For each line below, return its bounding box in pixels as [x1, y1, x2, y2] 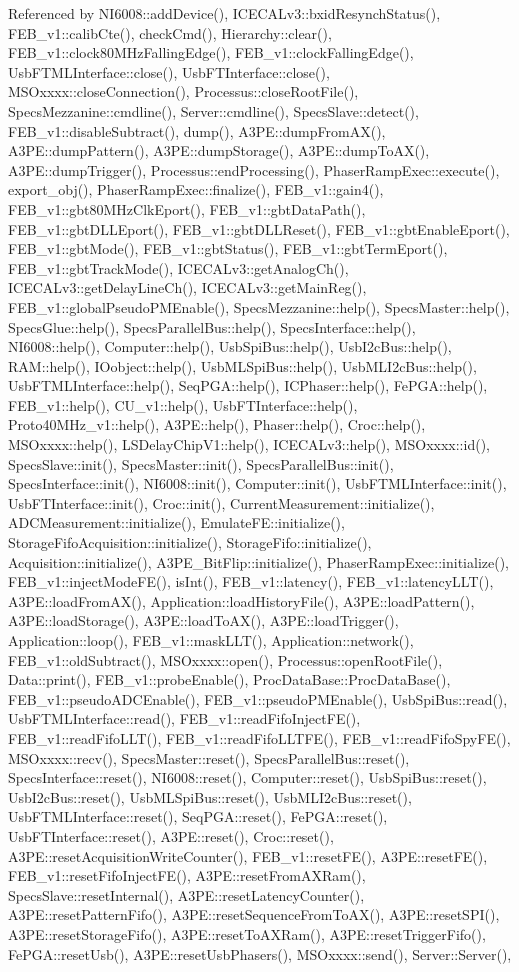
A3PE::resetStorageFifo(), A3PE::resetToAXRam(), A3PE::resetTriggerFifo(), [8, 923, 486, 944]
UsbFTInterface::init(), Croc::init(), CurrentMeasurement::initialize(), [8, 492, 435, 513]
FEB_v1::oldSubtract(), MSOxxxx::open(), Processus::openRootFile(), [8, 649, 443, 670]
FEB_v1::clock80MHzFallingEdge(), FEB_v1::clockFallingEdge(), [8, 42, 414, 63]
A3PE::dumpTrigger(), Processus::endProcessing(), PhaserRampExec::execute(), [8, 159, 500, 180]
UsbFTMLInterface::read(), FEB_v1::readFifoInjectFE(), [8, 708, 361, 729]
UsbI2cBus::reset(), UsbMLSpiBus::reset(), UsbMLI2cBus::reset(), [8, 786, 412, 807]
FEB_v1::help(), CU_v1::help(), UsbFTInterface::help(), [8, 394, 358, 415]
